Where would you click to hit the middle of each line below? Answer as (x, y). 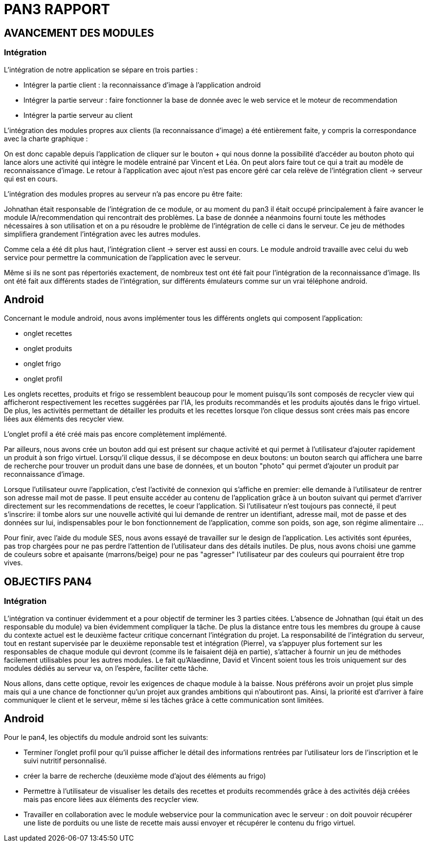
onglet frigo (42, 364)
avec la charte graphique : (46, 138)
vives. (13, 563)
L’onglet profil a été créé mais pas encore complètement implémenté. (115, 434)
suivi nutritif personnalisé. (65, 761)
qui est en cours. (31, 178)
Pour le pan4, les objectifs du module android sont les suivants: (106, 737)
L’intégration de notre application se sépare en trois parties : (101, 69)
